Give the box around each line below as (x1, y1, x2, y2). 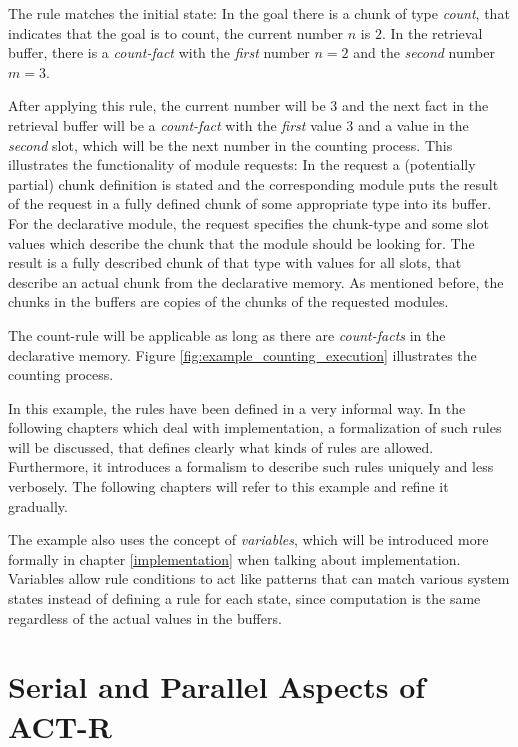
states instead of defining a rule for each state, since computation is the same (8, 588, 481, 609)
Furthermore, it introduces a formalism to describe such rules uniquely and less (8, 456, 494, 477)
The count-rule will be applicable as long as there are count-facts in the (8, 324, 446, 345)
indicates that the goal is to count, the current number (8, 22, 344, 43)
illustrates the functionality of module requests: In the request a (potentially (8, 154, 476, 175)
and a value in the (357, 114, 469, 135)
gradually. (8, 495, 68, 516)
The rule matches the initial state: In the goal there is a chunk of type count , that (8, 3, 510, 23)
